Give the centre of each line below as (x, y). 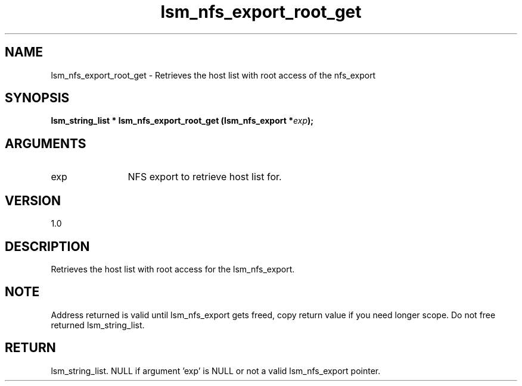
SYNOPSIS (37, 98)
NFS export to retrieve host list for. (205, 177)
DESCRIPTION (47, 246)
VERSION (33, 200)
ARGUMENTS (46, 143)
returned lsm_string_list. (98, 325)
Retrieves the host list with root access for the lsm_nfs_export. (173, 269)
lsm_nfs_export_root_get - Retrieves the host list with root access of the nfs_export (213, 75)
